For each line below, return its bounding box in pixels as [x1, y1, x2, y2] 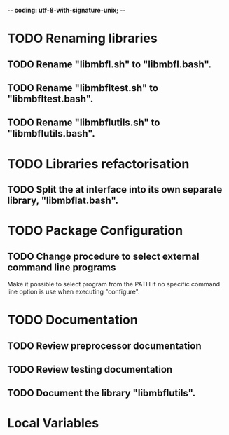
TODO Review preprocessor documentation [7, 340, 202, 352]
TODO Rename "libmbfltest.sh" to [7, 82, 159, 94]
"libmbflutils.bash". [7, 127, 96, 139]
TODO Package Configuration [7, 223, 183, 239]
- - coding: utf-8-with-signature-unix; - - [7, 6, 126, 14]
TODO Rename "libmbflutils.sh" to [7, 117, 160, 129]
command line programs [7, 261, 116, 273]
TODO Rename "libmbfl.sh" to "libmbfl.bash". [7, 58, 212, 70]
